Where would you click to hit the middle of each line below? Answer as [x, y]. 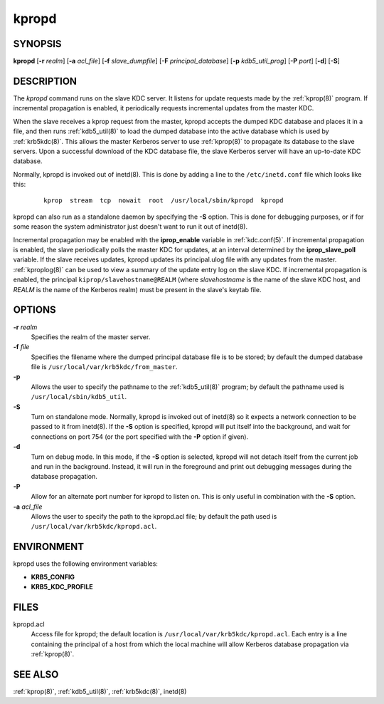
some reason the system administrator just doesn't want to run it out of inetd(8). [130, 227]
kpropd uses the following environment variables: [85, 564]
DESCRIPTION [45, 81]
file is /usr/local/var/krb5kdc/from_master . [104, 367]
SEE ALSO [36, 674]
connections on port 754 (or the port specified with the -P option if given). [140, 436]
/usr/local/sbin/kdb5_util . [79, 397]
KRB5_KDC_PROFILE [62, 587]
